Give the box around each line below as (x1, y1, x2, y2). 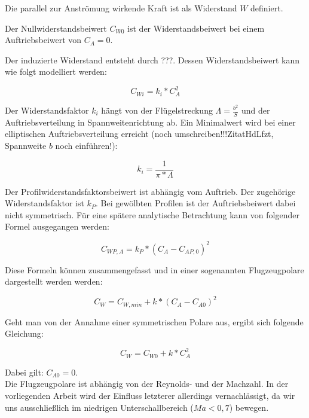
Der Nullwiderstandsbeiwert (5, 22, 107, 34)
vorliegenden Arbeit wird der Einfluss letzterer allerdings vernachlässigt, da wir (5, 389, 295, 402)
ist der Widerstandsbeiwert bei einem (127, 22, 265, 34)
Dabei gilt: (5, 365, 44, 378)
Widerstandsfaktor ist (5, 197, 84, 209)
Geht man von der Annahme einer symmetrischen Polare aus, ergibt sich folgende (5, 315, 304, 328)
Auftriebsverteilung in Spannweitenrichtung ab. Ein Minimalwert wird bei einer (5, 115, 296, 128)
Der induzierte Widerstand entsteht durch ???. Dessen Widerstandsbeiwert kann (5, 53, 300, 66)
